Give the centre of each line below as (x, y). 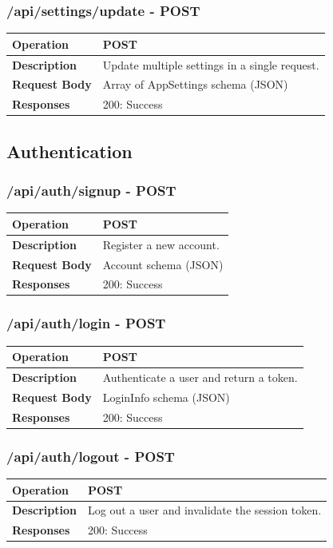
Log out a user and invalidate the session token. (205, 510)
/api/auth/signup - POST (91, 191)
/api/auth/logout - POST (91, 456)
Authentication (69, 151)
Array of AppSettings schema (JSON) (195, 84)
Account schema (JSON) (163, 264)
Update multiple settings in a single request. (211, 64)
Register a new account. (161, 244)
